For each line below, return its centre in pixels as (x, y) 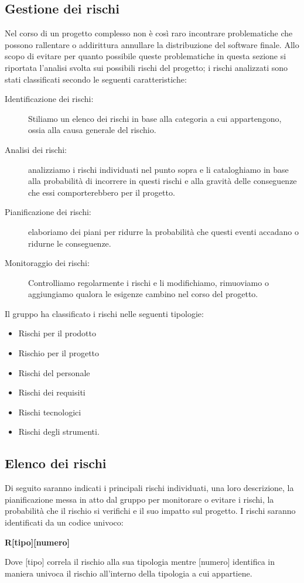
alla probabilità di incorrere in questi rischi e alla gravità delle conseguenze (163, 181)
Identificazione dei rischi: (49, 99)
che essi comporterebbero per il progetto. (102, 192)
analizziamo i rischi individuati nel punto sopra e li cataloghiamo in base (158, 169)
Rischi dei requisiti (52, 392)
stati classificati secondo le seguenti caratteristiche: (96, 79)
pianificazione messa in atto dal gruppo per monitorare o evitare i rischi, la (139, 499)
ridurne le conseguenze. (70, 243)
